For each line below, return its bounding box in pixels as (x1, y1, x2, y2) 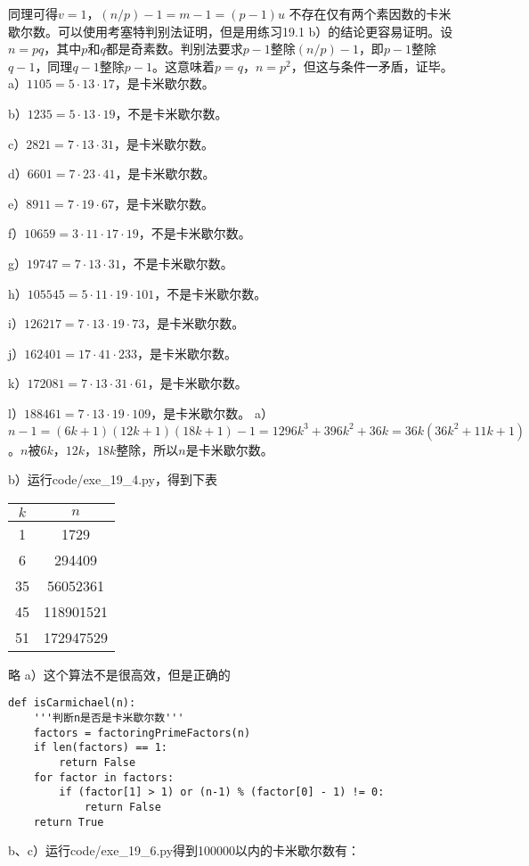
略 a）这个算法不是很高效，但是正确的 (8, 664, 231, 683)
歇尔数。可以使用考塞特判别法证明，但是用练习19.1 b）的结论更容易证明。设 (8, 21, 453, 40)
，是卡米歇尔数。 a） (151, 403, 273, 422)
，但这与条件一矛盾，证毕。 (290, 56, 453, 75)
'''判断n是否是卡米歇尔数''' (33, 711, 184, 724)
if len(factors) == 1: (33, 741, 167, 755)
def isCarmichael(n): (8, 697, 136, 710)
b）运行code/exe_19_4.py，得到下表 (8, 470, 217, 489)
